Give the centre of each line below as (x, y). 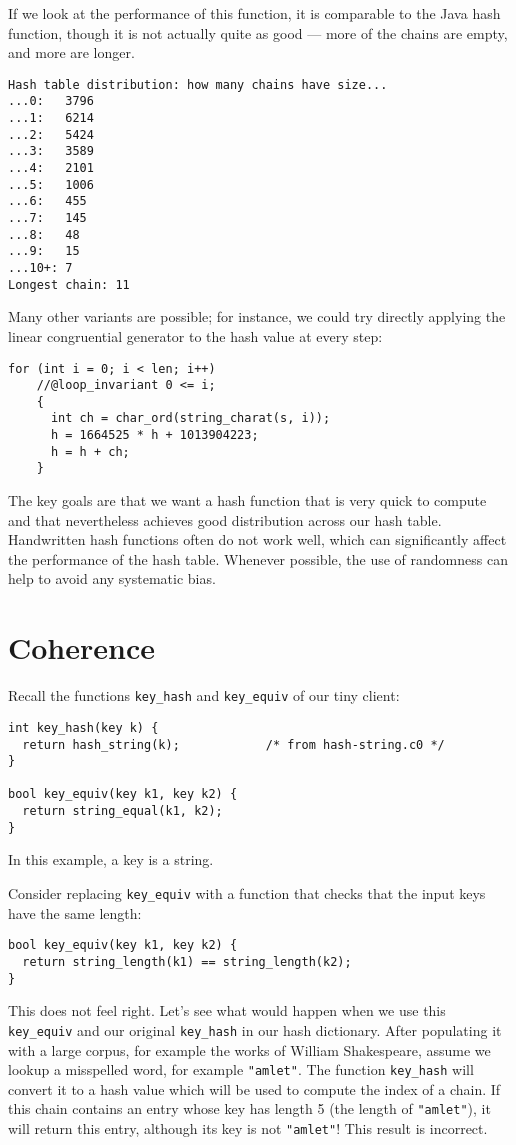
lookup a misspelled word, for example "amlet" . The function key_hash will (241, 1069)
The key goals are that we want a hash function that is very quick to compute (247, 500)
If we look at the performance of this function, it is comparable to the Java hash (254, 13)
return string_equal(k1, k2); (122, 811)
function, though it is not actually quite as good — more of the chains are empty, (258, 32)
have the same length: (75, 912)
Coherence (82, 647)
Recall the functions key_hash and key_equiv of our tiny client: (204, 695)
